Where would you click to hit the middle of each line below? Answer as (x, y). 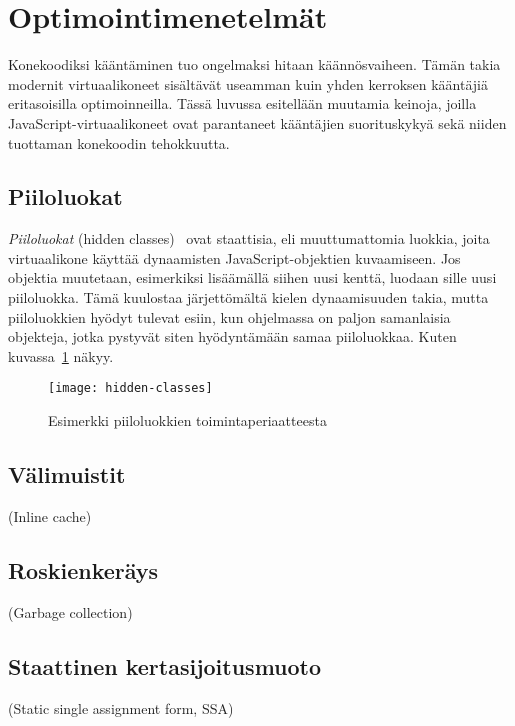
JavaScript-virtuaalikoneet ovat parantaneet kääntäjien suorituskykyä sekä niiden (257, 122)
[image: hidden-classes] (130, 388)
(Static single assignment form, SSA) (121, 707)
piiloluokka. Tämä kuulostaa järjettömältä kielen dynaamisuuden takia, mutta (248, 297)
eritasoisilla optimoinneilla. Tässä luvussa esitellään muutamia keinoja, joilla (242, 103)
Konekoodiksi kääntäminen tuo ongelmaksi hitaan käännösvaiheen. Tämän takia (254, 64)
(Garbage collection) (70, 611)
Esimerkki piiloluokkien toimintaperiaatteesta (187, 420)
